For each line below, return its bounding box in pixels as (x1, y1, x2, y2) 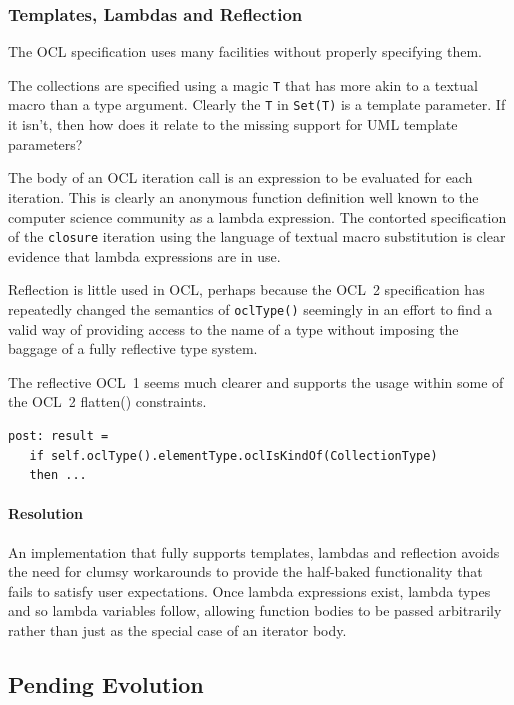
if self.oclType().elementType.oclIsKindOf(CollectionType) (29, 448, 438, 463)
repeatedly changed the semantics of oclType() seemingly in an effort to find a (8, 298, 493, 319)
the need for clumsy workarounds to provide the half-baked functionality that (8, 561, 483, 582)
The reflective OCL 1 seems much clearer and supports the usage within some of (8, 371, 504, 392)
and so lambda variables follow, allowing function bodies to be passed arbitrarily (8, 600, 502, 621)
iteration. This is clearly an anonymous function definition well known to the (8, 186, 479, 207)
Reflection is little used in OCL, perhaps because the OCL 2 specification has (8, 279, 485, 300)
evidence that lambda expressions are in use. (8, 245, 281, 266)
